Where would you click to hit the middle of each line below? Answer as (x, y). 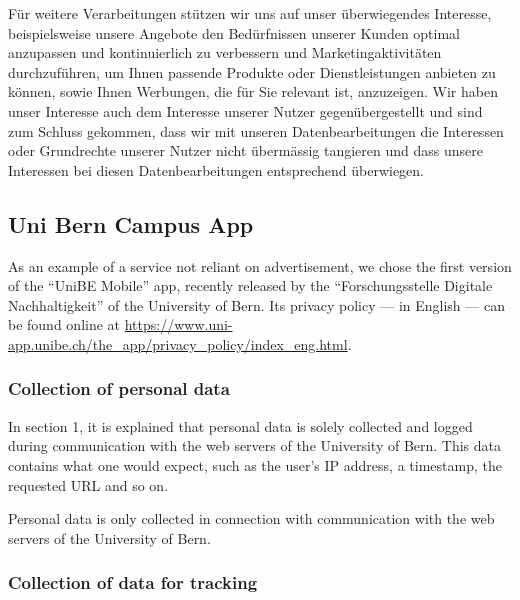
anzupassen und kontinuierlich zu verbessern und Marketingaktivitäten (225, 52)
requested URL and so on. (88, 484)
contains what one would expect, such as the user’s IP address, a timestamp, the (255, 464)
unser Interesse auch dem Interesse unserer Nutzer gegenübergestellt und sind (245, 110)
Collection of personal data (119, 388)
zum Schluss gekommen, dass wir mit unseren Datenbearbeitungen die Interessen (256, 130)
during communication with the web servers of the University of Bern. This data (255, 445)
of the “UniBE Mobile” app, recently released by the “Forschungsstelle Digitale (250, 285)
